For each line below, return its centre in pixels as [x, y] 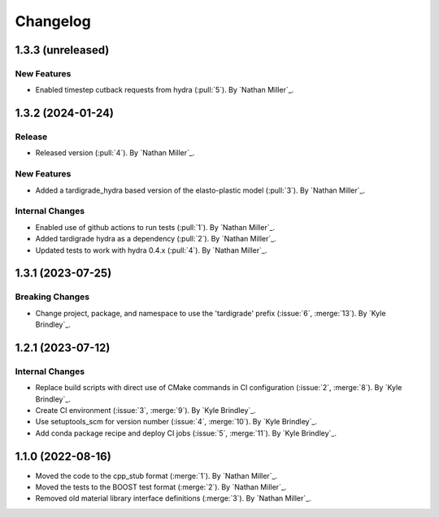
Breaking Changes [52, 297]
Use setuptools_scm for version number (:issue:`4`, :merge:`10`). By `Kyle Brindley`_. [176, 422]
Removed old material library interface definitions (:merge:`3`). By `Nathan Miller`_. [174, 498]
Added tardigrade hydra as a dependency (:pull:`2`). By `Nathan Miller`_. [156, 239]
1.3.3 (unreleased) [62, 50]
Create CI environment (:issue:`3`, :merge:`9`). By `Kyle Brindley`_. [146, 411]
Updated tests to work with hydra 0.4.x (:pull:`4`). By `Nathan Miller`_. [151, 250]
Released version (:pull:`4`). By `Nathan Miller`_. [115, 153]
